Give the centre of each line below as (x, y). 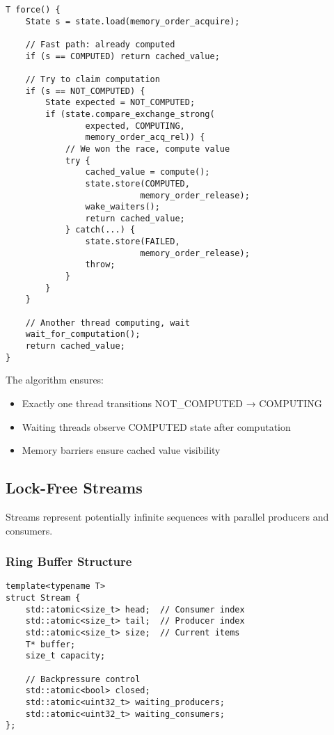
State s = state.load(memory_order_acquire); (133, 21)
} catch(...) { (100, 230)
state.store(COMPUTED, (137, 183)
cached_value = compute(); (148, 172)
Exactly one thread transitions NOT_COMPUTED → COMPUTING (172, 403)
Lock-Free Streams (74, 488)
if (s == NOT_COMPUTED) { (85, 91)
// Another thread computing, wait (108, 323)
